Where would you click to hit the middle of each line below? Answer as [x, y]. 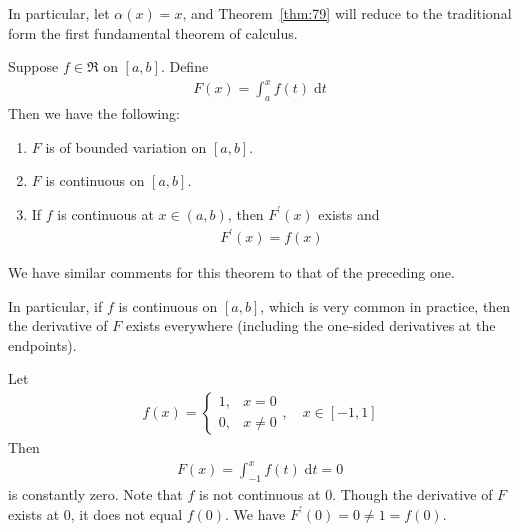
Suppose [33, 66]
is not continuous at [259, 493]
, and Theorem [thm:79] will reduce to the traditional [347, 13]
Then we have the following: [94, 113]
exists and [349, 213]
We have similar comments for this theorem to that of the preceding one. [231, 272]
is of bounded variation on [126, 146]
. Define [184, 66]
